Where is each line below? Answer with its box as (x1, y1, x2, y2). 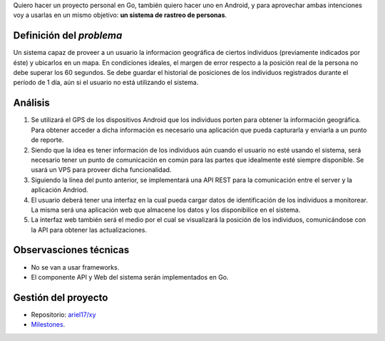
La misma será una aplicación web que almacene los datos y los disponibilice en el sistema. (31, 205, 301, 214)
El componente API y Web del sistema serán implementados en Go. (31, 273, 229, 281)
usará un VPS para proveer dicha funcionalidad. (31, 166, 172, 174)
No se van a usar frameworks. (31, 263, 120, 271)
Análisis (13, 97, 50, 109)
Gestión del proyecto (13, 291, 108, 303)
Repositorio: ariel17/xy (31, 310, 96, 319)
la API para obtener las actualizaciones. (31, 225, 148, 234)
